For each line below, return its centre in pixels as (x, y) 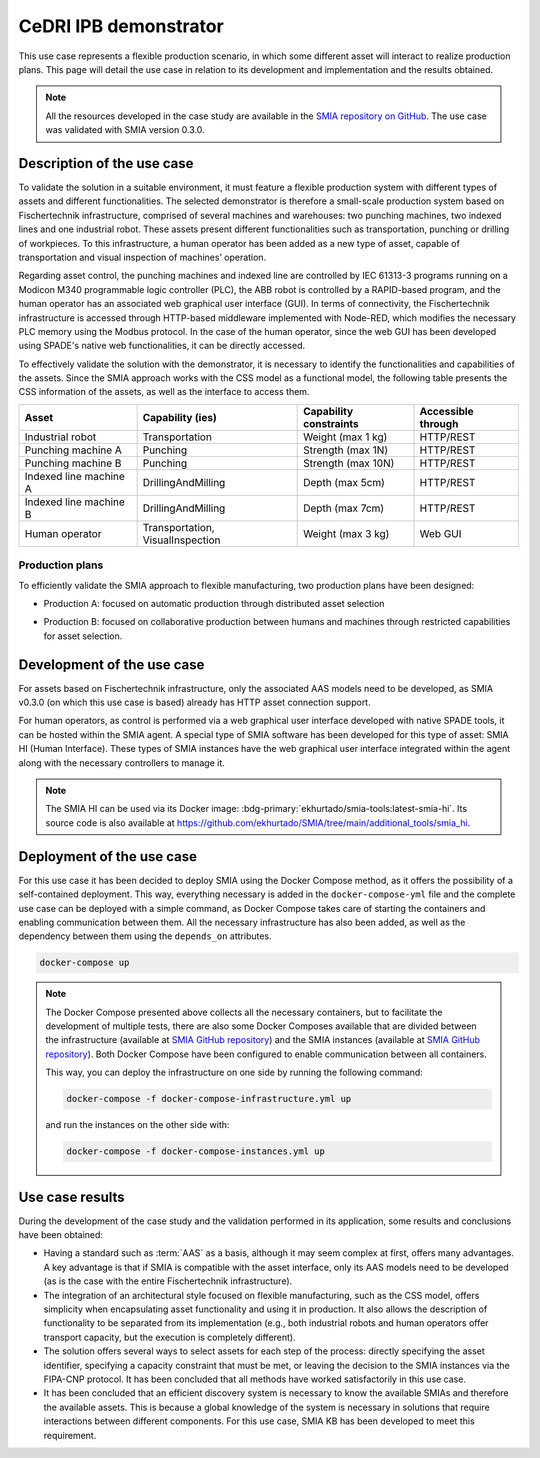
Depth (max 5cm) (344, 482)
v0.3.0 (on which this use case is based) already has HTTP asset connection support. (194, 702)
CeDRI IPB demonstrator (121, 26)
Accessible (446, 411)
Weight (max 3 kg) (346, 533)
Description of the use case (106, 163)
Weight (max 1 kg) (345, 437)
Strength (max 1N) (346, 450)
